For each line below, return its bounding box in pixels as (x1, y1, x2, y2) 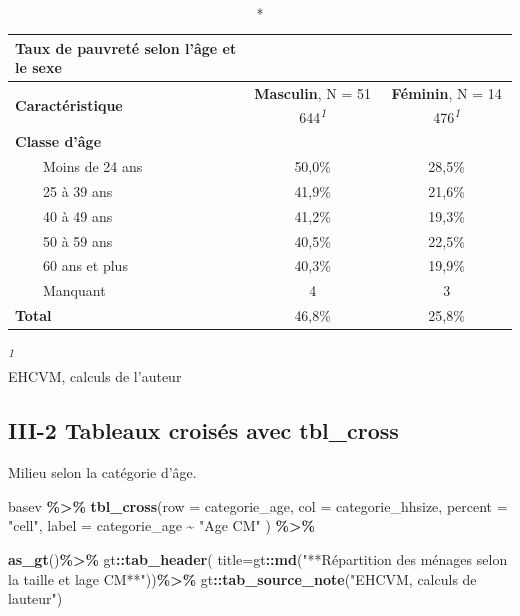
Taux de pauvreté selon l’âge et (15, 37, 237, 58)
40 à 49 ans (42, 205, 113, 226)
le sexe (15, 57, 62, 78)
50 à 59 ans (42, 230, 113, 251)
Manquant (42, 280, 106, 301)
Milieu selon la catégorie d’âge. (8, 462, 197, 483)
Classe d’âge (15, 131, 102, 152)
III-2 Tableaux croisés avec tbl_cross (8, 415, 399, 446)
